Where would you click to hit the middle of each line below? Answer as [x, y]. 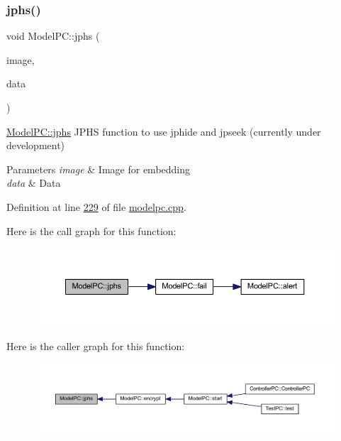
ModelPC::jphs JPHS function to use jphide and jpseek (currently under [164, 131]
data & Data [34, 183]
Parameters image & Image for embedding [99, 169]
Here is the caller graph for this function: [96, 345]
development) [36, 145]
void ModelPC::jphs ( [53, 36]
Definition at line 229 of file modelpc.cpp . [96, 206]
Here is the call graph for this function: [91, 230]
